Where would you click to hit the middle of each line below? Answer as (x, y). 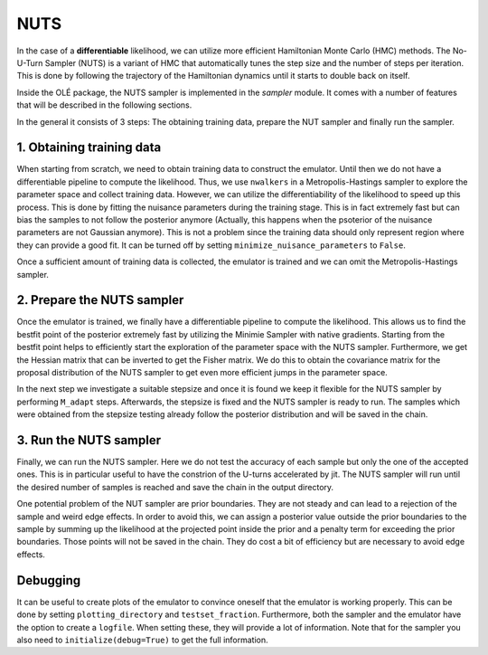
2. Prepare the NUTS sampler (100, 300)
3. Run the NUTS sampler (89, 440)
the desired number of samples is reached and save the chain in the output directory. (175, 487)
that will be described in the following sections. (104, 105)
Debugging (49, 580)
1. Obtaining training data (89, 148)
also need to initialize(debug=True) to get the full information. (142, 640)
